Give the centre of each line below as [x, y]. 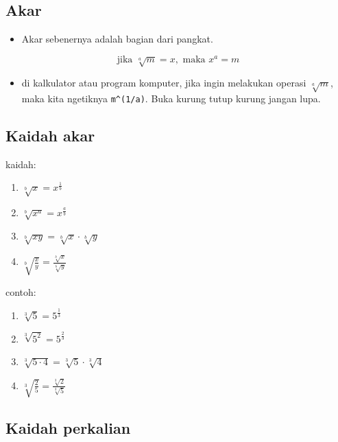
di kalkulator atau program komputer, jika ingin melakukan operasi [164, 83]
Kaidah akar [50, 136]
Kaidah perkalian [68, 428]
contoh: [21, 291]
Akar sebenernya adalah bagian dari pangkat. [117, 39]
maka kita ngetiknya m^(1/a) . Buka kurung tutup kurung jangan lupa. [171, 98]
